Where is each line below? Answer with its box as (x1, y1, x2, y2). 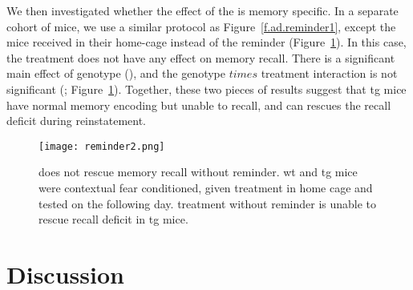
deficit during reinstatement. (6, 112, 147, 129)
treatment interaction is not (261, 65, 398, 82)
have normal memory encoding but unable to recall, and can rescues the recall (6, 96, 391, 113)
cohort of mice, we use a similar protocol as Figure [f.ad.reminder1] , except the (6, 18, 396, 34)
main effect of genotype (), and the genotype (6, 65, 225, 82)
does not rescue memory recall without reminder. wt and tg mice (38, 163, 358, 180)
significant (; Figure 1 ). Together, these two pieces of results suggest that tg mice (6, 80, 407, 97)
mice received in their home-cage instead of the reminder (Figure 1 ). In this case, (6, 34, 407, 50)
